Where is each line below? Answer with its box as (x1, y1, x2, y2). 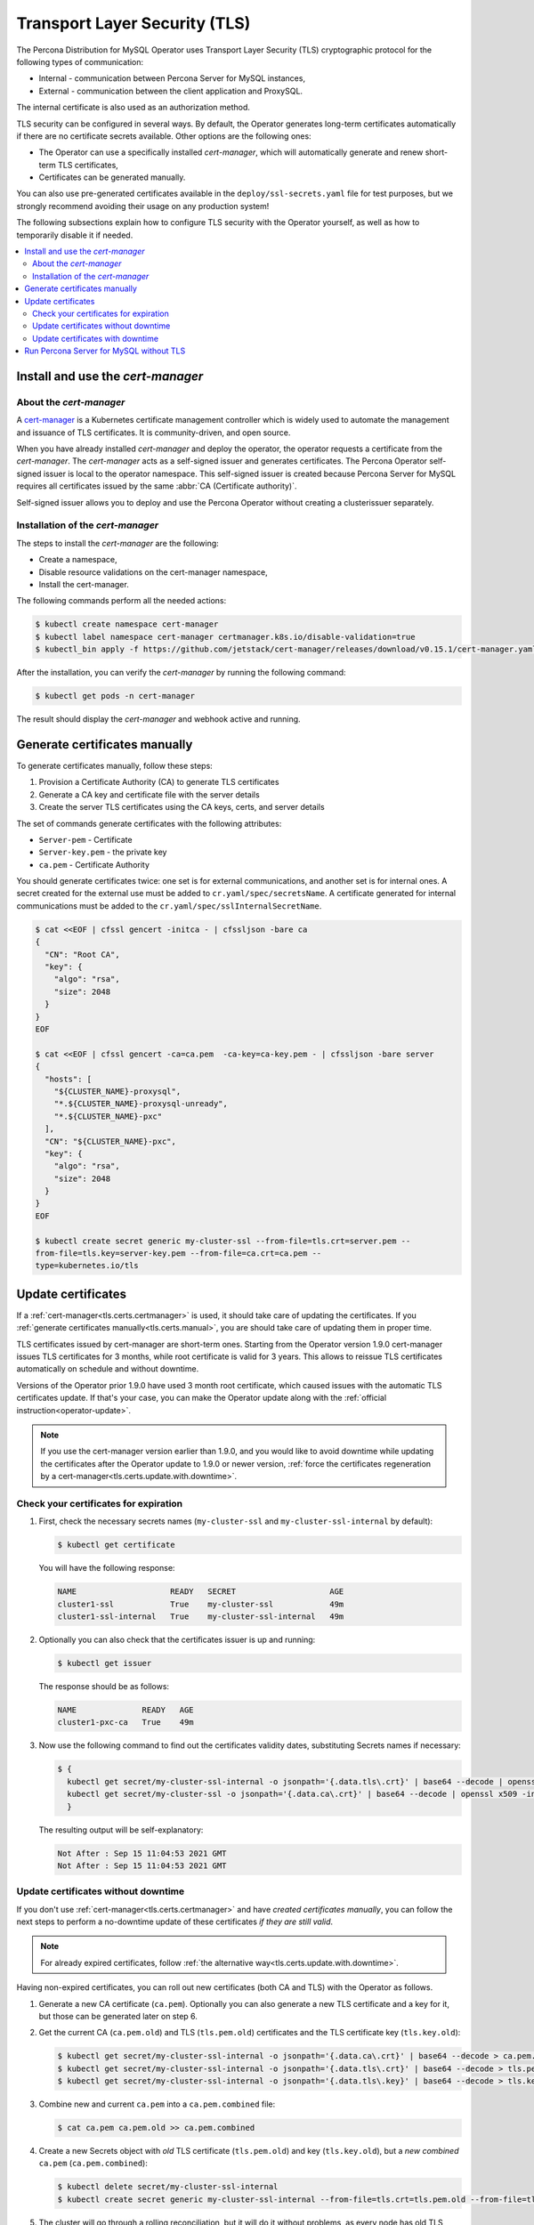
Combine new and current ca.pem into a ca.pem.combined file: (38, 2099, 276, 2109)
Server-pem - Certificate (38, 834, 133, 845)
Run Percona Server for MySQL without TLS (24, 345, 186, 356)
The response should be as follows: (38, 1681, 169, 1692)
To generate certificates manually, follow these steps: (16, 760, 213, 771)
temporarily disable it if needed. (16, 230, 133, 240)
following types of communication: (16, 56, 144, 67)
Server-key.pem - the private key (38, 846, 167, 858)
